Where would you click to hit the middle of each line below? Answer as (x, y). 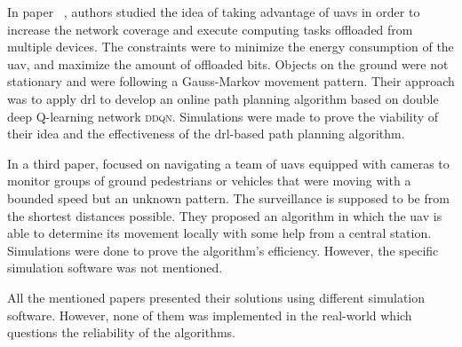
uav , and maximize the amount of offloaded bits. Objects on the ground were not (228, 63)
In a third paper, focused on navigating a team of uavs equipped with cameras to (228, 163)
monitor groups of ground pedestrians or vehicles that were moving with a (209, 181)
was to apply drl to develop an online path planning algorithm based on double (223, 98)
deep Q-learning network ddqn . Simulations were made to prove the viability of (223, 116)
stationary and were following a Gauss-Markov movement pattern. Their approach (231, 81)
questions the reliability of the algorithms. (121, 332)
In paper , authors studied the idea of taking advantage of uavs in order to (214, 12)
